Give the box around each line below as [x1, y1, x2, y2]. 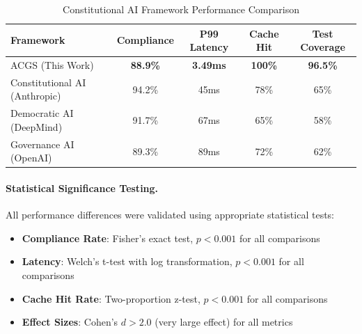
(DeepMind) [10, 119, 63, 134]
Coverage [300, 40, 345, 54]
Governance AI [10, 136, 74, 151]
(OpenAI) [10, 150, 52, 165]
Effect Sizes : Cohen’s [22, 315, 118, 329]
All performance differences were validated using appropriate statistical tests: [6, 207, 335, 222]
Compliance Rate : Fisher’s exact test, [22, 230, 194, 245]
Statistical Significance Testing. [6, 181, 159, 196]
